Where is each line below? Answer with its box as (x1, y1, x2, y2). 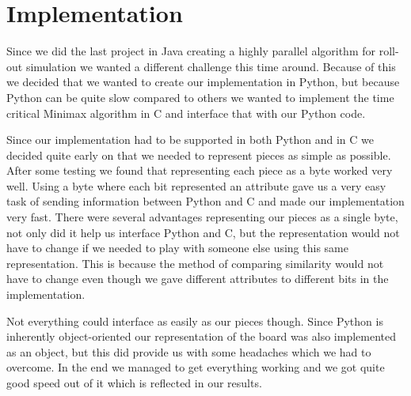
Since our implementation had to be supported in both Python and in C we (6, 131, 374, 148)
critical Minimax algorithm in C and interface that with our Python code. (6, 104, 366, 121)
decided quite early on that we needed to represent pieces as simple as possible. (6, 146, 391, 163)
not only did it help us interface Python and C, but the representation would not (6, 224, 400, 240)
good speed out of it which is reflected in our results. (6, 375, 262, 390)
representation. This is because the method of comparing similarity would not (6, 255, 384, 271)
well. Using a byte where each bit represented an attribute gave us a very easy (6, 177, 386, 194)
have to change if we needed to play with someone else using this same (6, 239, 348, 256)
